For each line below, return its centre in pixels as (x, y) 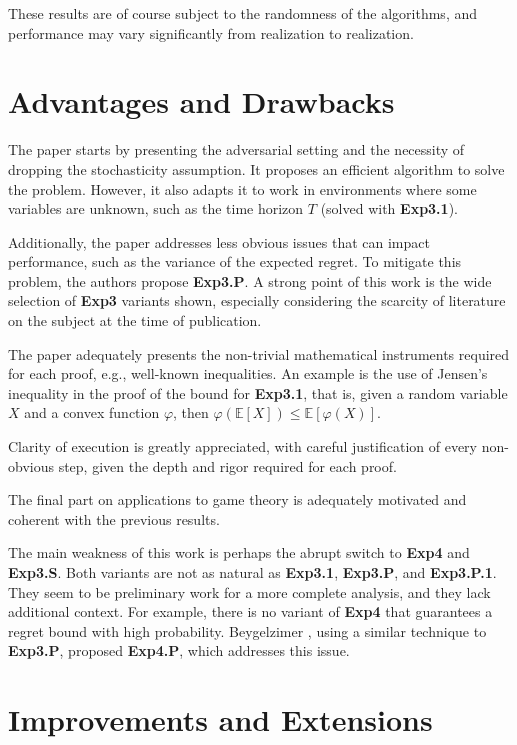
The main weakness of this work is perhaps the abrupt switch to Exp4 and (239, 552)
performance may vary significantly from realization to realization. (211, 32)
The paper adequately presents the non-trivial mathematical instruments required (259, 353)
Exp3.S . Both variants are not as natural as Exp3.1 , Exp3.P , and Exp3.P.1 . (252, 572)
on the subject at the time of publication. (135, 320)
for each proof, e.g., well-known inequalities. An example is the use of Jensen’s (248, 373)
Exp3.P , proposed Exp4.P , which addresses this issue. (179, 650)
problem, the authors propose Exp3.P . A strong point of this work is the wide (250, 280)
